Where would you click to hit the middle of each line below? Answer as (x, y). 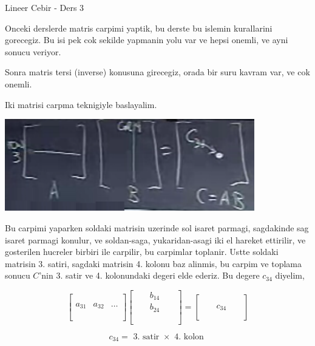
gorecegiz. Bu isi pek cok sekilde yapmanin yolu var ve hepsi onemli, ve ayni (147, 40)
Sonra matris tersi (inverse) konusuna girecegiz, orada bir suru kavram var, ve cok (157, 72)
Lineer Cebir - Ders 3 (45, 7)
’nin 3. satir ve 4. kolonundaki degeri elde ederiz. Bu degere (149, 275)
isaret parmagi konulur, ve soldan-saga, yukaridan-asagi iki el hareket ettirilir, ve (155, 239)
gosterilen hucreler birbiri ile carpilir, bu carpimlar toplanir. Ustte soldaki (142, 252)
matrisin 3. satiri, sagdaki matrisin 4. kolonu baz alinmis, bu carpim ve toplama (154, 263)
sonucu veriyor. (33, 51)
